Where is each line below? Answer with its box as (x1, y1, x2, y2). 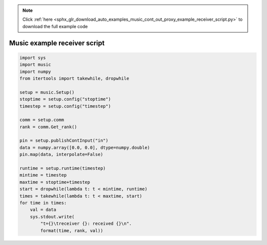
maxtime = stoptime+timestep (19, 179, 90, 185)
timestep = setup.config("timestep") (19, 103, 111, 109)
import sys (19, 55, 46, 60)
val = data (30, 207, 56, 212)
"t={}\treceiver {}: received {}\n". (40, 221, 132, 227)
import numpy (19, 69, 51, 74)
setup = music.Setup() (19, 89, 75, 95)
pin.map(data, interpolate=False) (19, 152, 103, 158)
